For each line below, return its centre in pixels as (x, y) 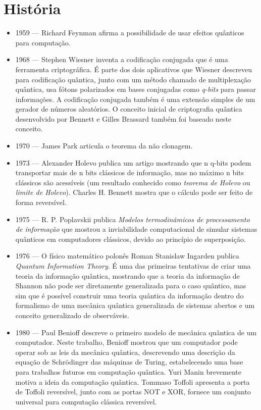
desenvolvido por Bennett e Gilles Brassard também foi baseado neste (123, 118)
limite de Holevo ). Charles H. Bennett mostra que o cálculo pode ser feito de (134, 192)
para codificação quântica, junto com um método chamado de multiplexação (133, 79)
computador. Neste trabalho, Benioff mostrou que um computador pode (126, 342)
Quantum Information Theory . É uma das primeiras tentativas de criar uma (133, 266)
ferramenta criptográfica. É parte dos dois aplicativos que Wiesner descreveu (134, 69)
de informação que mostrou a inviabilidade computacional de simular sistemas (136, 229)
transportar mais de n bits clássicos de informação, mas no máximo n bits (130, 172)
